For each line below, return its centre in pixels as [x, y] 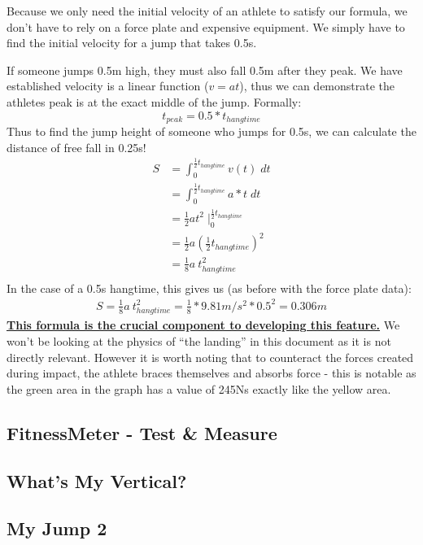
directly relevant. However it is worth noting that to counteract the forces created [210, 357]
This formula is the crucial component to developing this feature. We [203, 325]
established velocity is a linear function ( [108, 86]
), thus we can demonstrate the [317, 86]
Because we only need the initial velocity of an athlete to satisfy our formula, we [207, 11]
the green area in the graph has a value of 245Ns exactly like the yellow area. [199, 388]
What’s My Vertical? [97, 480]
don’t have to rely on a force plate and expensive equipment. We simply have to [206, 26]
